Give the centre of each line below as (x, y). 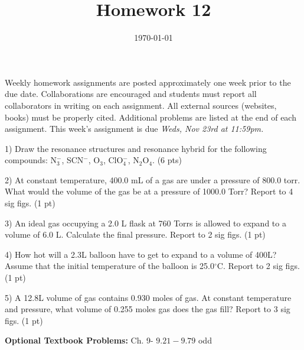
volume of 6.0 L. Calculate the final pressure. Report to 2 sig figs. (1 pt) (135, 234)
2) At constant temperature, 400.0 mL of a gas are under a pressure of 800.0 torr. (153, 179)
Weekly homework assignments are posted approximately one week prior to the (148, 82)
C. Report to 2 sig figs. (258, 266)
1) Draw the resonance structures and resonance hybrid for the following (136, 148)
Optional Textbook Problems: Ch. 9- (79, 340)
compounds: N (31, 160)
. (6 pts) (167, 160)
